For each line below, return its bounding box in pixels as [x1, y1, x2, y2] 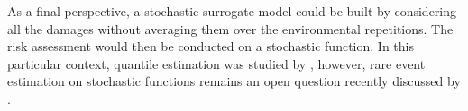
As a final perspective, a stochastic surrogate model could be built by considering [7, 2, 457, 20]
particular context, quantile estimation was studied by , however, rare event [7, 54, 426, 73]
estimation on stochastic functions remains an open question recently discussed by [7, 72, 461, 90]
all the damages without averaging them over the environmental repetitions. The [7, 19, 454, 38]
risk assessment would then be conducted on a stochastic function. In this [7, 37, 414, 55]
